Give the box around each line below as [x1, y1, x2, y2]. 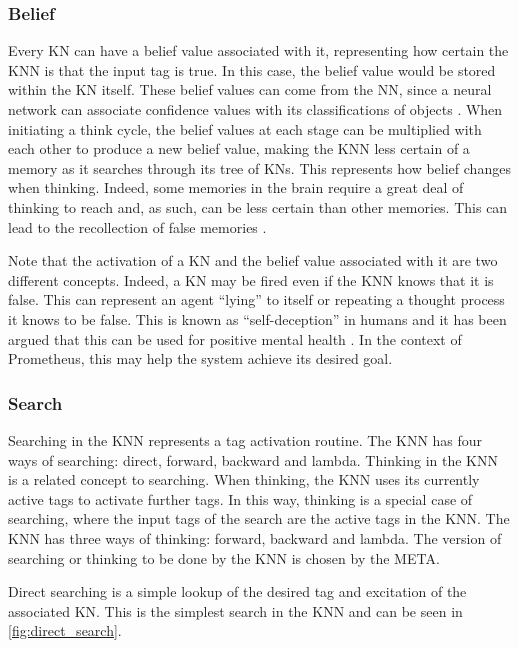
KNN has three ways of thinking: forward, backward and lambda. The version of [8, 527, 502, 548]
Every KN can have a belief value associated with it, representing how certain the [8, 40, 509, 61]
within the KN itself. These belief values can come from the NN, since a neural [8, 79, 492, 100]
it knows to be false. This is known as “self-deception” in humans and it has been [8, 308, 507, 329]
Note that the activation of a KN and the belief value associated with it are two [8, 250, 498, 271]
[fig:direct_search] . [8, 620, 122, 641]
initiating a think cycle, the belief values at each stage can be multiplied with [8, 118, 482, 139]
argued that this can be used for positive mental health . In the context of [8, 328, 462, 349]
